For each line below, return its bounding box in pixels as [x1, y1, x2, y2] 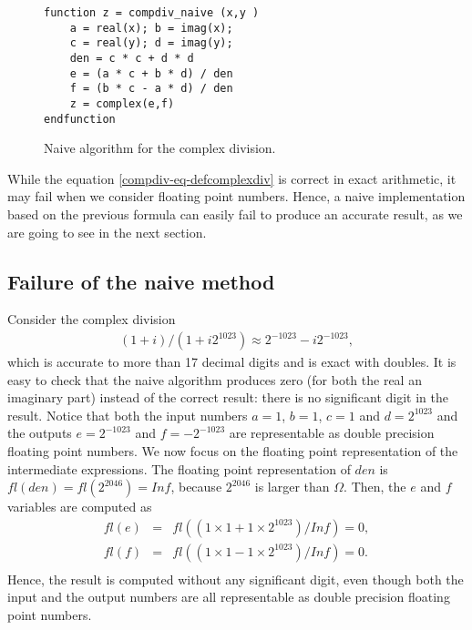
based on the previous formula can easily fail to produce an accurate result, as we [7, 205, 463, 224]
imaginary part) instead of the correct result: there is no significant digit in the [7, 388, 448, 407]
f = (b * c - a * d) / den [69, 82, 233, 96]
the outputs [7, 423, 72, 442]
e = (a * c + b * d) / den [69, 66, 233, 80]
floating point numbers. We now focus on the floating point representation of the [7, 442, 458, 461]
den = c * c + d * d [69, 51, 194, 65]
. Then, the [344, 477, 406, 496]
